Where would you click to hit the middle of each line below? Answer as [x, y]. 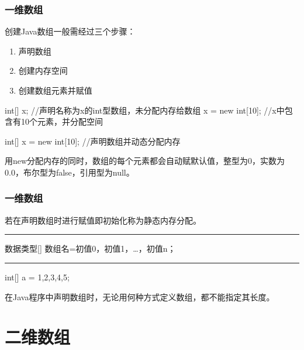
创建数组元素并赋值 [55, 90]
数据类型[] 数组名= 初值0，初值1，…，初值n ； [90, 248]
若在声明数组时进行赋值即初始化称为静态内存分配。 [103, 220]
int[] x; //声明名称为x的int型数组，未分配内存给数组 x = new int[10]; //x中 [145, 110]
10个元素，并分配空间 [62, 121]
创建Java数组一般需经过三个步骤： [70, 31]
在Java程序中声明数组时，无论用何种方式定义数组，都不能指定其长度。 [140, 296]
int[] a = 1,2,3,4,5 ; [37, 277]
